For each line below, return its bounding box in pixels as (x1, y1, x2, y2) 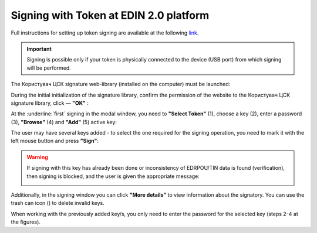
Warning (26, 153, 48, 160)
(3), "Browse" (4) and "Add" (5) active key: (11, 118, 117, 125)
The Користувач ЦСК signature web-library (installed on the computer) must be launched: (11, 81, 231, 88)
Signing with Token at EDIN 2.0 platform (11, 9, 210, 22)
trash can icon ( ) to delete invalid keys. (11, 200, 105, 207)
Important (26, 45, 52, 52)
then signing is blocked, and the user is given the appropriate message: (26, 173, 200, 180)
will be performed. (26, 64, 72, 71)
